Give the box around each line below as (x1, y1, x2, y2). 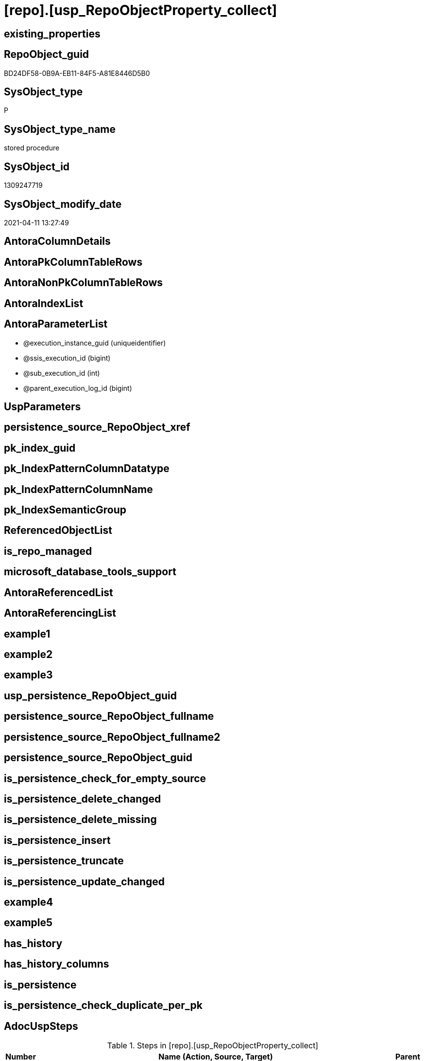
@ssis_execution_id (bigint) (23, 353, 111, 362)
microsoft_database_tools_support (4, 566, 176, 578)
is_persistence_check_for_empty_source (4, 772, 206, 785)
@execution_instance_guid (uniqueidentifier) (23, 338, 166, 347)
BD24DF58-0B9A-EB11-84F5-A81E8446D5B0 (4, 69, 150, 77)
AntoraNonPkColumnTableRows (4, 276, 163, 289)
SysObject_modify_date (4, 198, 122, 210)
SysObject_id (4, 160, 70, 173)
